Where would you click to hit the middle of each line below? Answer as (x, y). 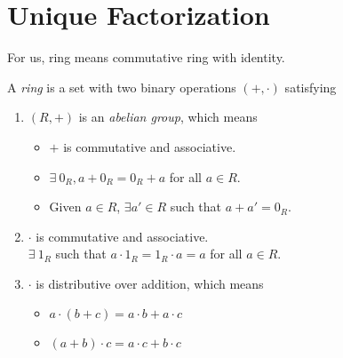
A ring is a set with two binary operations (122, 87)
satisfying (311, 87)
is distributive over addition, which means (150, 283)
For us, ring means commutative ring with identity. (146, 57)
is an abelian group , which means (168, 117)
